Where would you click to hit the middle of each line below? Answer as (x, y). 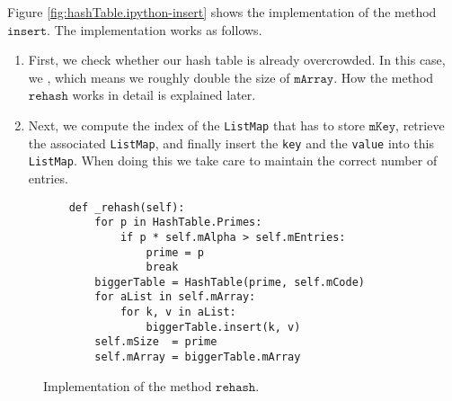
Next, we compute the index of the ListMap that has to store (197, 125)
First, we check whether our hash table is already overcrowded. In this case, (237, 60)
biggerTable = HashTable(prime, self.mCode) (230, 282)
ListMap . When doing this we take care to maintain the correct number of (233, 160)
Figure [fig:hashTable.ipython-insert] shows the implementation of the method (222, 12)
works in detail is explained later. (164, 95)
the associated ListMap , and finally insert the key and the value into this (231, 143)
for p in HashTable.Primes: (178, 223)
